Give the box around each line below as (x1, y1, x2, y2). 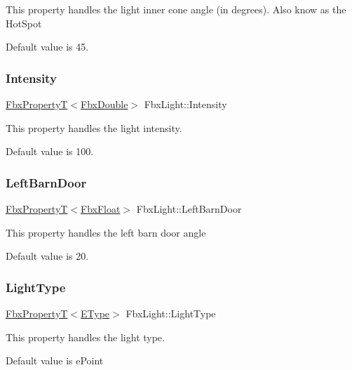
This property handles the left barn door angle (6, 225, 206, 239)
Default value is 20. (6, 249, 89, 263)
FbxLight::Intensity (144, 97, 227, 111)
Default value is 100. (6, 144, 94, 159)
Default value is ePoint (6, 353, 104, 368)
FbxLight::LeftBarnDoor (136, 201, 242, 216)
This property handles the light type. (6, 329, 165, 344)
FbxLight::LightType (126, 306, 216, 320)
